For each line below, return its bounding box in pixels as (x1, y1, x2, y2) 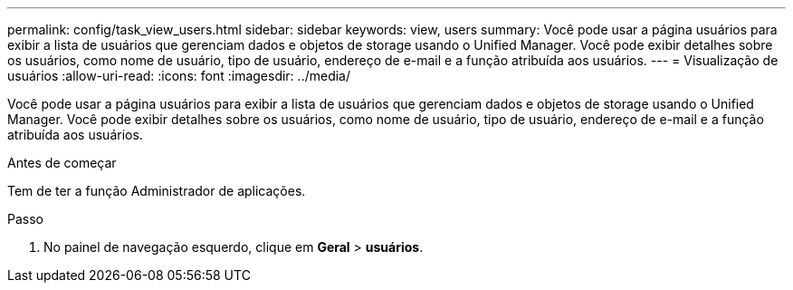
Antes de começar (7, 155, 117, 170)
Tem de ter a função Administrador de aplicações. (7, 183, 306, 198)
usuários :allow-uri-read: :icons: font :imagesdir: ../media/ (7, 68, 350, 83)
